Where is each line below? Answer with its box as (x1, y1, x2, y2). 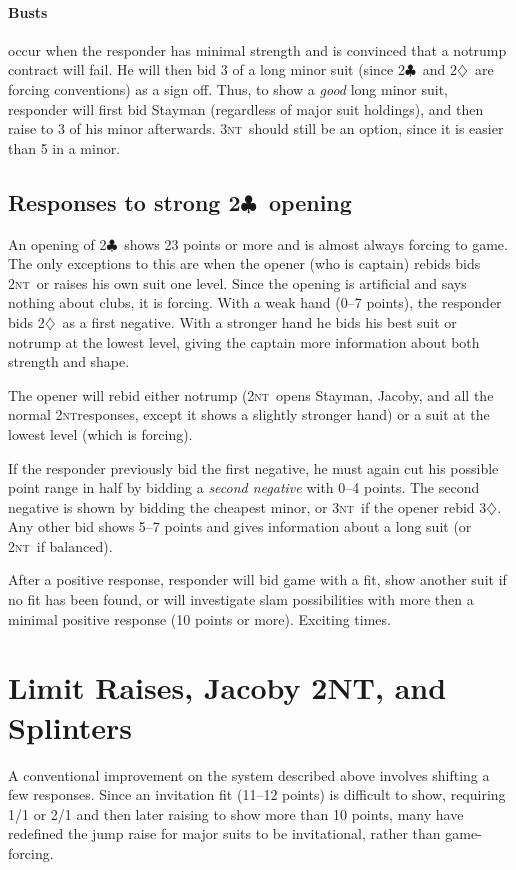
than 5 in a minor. (8, 137, 121, 158)
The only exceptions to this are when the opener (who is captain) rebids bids (8, 253, 481, 274)
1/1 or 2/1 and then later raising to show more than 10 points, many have (8, 803, 464, 824)
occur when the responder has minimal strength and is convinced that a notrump (8, 39, 507, 60)
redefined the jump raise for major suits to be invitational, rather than (8, 823, 441, 844)
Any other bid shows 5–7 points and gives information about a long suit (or (8, 516, 472, 537)
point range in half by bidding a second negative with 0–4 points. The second (8, 477, 480, 498)
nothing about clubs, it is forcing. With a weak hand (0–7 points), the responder (8, 292, 502, 313)
